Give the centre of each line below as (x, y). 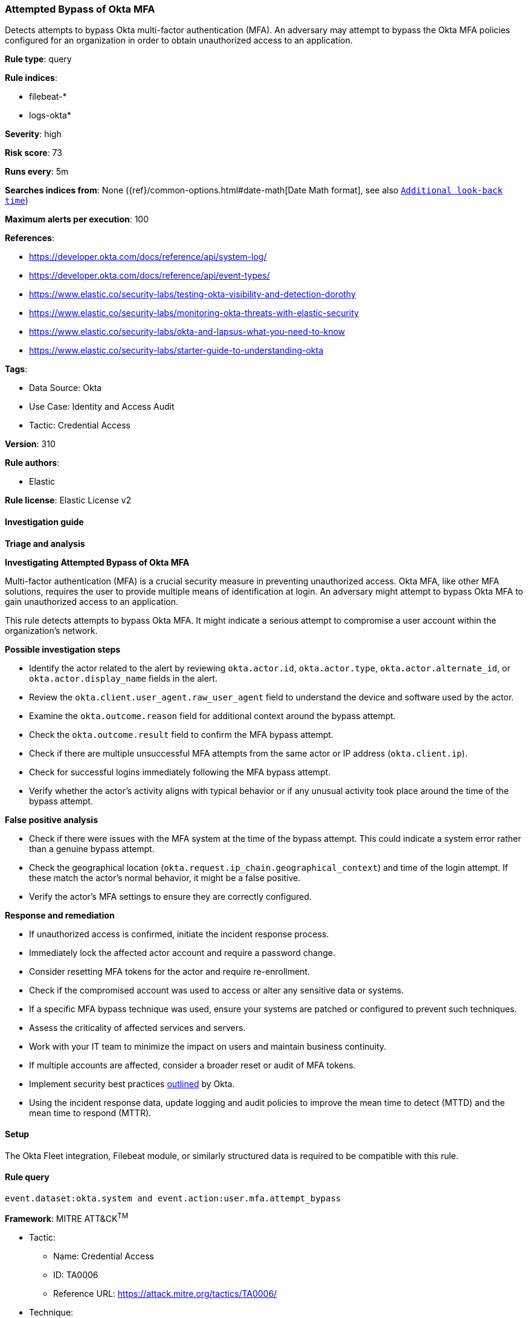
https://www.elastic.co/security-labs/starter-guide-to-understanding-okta (176, 350)
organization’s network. (51, 630)
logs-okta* (50, 115)
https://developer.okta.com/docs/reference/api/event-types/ (150, 276)
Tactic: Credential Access (80, 425)
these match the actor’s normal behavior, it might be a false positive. (165, 877)
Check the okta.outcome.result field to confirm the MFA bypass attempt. (181, 734)
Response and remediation (60, 915)
